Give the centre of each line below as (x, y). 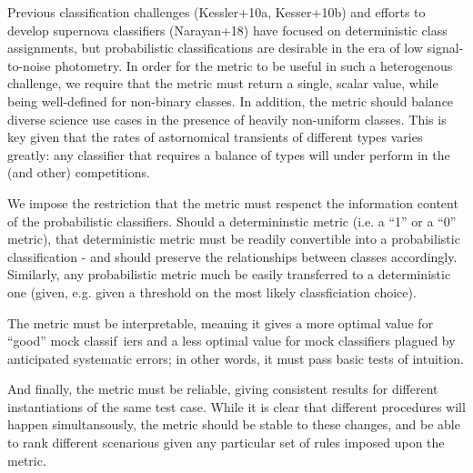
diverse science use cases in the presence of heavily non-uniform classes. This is (227, 119)
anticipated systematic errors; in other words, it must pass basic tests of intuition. (236, 358)
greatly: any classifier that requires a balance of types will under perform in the (229, 154)
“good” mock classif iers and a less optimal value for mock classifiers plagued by (231, 341)
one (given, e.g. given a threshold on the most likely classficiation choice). (212, 292)
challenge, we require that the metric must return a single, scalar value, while (223, 83)
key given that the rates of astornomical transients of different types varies (215, 137)
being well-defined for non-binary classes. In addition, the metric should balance (231, 101)
